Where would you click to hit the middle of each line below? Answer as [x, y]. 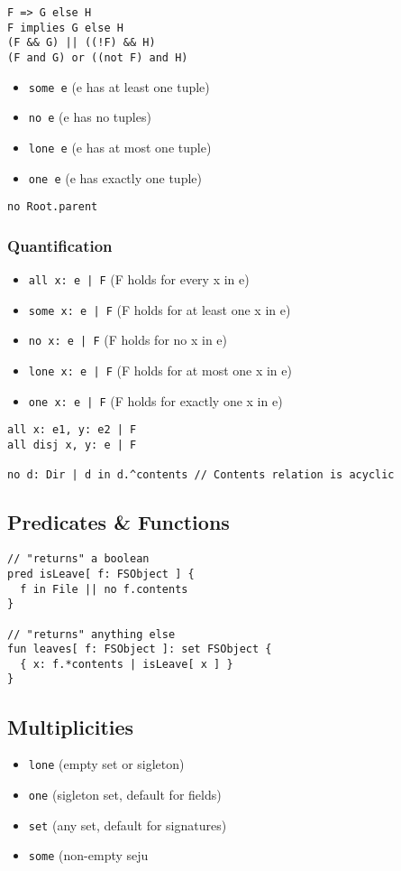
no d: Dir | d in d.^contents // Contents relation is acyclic [201, 475]
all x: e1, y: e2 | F [72, 430]
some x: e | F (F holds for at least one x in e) [159, 309]
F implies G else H [65, 28]
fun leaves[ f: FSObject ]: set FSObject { [140, 649]
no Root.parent [53, 207]
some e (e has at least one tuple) [119, 86]
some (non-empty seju [88, 855]
